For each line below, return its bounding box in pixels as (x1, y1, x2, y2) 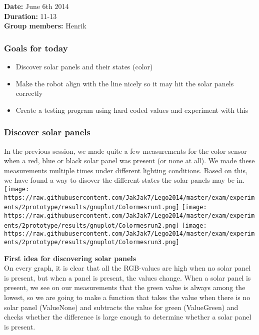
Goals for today (4, 41, 68, 54)
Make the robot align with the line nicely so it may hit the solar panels (15, 78, 234, 88)
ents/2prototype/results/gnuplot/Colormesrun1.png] (4, 204, 179, 211)
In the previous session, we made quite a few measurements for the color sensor (4, 145, 247, 156)
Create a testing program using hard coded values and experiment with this (15, 104, 248, 115)
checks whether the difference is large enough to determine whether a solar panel (4, 312, 251, 322)
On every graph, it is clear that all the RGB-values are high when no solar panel (4, 263, 251, 273)
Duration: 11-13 (4, 10, 57, 21)
